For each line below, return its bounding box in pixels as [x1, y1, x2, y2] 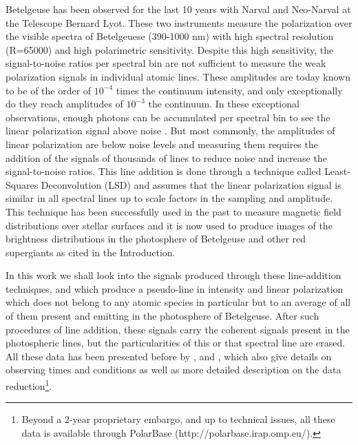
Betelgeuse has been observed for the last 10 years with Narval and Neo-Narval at [6, 2, 351, 16]
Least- [324, 164, 350, 178]
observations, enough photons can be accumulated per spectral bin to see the [6, 110, 330, 124]
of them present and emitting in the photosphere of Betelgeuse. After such [6, 309, 319, 323]
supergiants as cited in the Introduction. [6, 245, 176, 259]
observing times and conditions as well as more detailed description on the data [6, 362, 341, 377]
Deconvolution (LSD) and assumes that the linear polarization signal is [41, 177, 341, 192]
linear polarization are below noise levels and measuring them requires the [6, 136, 318, 151]
